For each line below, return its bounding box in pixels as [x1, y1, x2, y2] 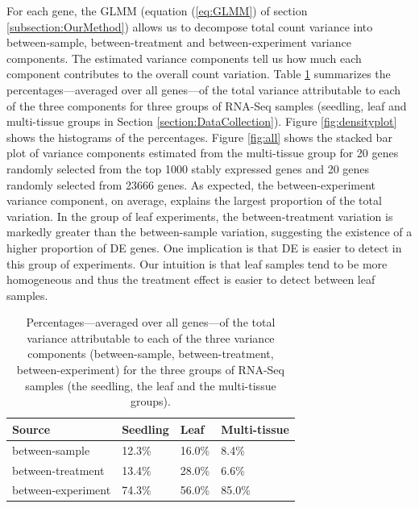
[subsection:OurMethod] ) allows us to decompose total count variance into [6, 18, 373, 35]
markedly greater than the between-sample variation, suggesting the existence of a [6, 223, 413, 240]
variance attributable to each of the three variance [27, 329, 275, 346]
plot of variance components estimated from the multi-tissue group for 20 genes [6, 144, 399, 161]
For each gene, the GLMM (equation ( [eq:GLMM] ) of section [6, 2, 308, 19]
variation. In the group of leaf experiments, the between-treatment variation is [6, 207, 393, 224]
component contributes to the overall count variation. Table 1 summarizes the [6, 65, 391, 82]
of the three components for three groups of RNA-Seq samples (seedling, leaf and [6, 97, 407, 114]
